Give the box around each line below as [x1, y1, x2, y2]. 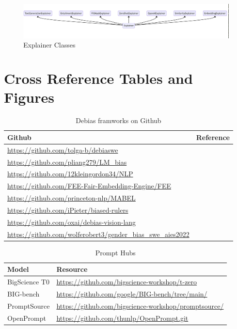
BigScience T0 [7, 277, 49, 287]
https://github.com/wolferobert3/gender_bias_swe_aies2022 [7, 229, 190, 239]
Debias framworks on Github [76, 115, 161, 125]
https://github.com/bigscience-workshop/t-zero [56, 277, 197, 287]
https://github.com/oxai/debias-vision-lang [7, 217, 136, 227]
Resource [56, 264, 88, 274]
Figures [4, 87, 54, 107]
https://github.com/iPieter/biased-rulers [7, 204, 128, 215]
